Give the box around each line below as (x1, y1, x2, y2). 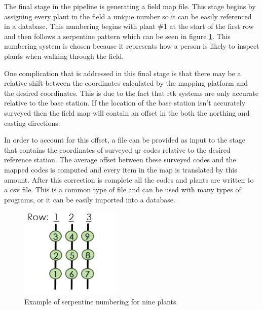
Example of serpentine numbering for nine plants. (24, 296, 178, 307)
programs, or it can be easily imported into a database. (4, 194, 175, 204)
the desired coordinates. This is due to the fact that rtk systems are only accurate (4, 87, 258, 98)
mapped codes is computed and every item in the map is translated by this (4, 164, 237, 175)
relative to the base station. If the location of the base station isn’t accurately (4, 97, 246, 108)
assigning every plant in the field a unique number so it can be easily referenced (4, 11, 252, 21)
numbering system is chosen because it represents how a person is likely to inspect (4, 41, 259, 51)
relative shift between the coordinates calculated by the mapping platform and (4, 78, 248, 88)
